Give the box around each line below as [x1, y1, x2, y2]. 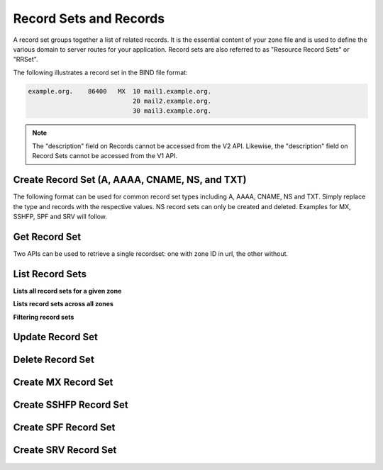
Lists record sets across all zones [13, 300, 113, 308]
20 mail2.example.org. [132, 97, 212, 106]
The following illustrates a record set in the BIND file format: [13, 68, 188, 77]
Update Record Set [13, 331, 99, 343]
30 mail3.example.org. [132, 107, 212, 115]
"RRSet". [13, 55, 38, 64]
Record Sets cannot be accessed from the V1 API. [32, 152, 177, 160]
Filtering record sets [13, 313, 74, 321]
